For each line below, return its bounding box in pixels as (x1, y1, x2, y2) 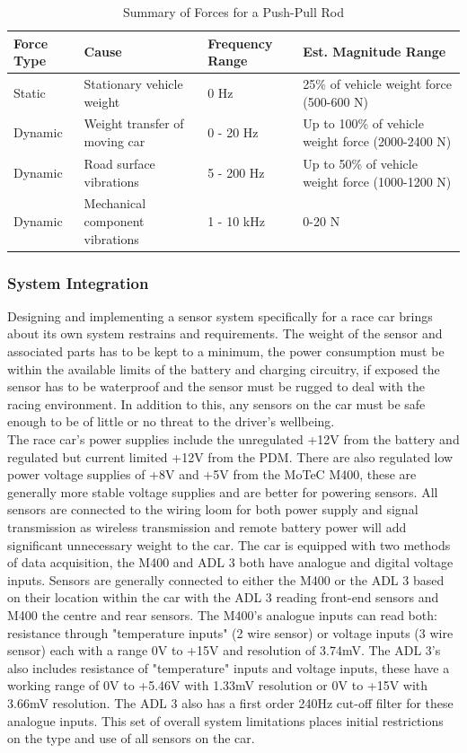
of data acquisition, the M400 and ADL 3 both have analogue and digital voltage (7, 553, 454, 572)
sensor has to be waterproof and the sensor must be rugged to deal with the (7, 377, 425, 396)
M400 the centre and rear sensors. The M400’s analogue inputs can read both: (7, 605, 437, 624)
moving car (84, 132, 145, 151)
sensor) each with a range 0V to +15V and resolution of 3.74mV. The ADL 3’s (7, 641, 441, 660)
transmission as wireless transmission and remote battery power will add (7, 517, 407, 536)
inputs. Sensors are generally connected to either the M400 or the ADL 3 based (7, 570, 445, 589)
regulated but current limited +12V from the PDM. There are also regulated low (7, 447, 454, 466)
